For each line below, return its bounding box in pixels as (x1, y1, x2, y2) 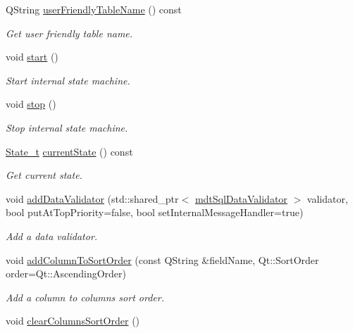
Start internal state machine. (6, 73, 130, 87)
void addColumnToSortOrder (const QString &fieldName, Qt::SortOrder (6, 252, 319, 267)
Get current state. (6, 168, 82, 182)
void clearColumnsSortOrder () (6, 313, 140, 328)
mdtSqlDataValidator (194, 191, 287, 206)
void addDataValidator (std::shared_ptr (6, 191, 179, 206)
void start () (6, 49, 58, 64)
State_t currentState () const (6, 144, 133, 158)
